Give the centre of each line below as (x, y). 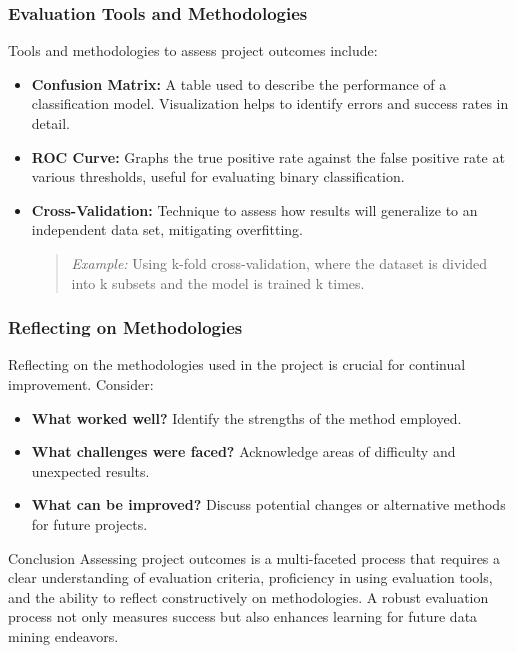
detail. (50, 123)
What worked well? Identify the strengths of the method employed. (246, 417)
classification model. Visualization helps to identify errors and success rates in (270, 103)
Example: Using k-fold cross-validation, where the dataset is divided (279, 262)
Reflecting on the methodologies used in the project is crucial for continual (237, 364)
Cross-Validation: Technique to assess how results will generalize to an (254, 209)
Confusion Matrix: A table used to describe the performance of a (239, 83)
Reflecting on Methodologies (125, 327)
